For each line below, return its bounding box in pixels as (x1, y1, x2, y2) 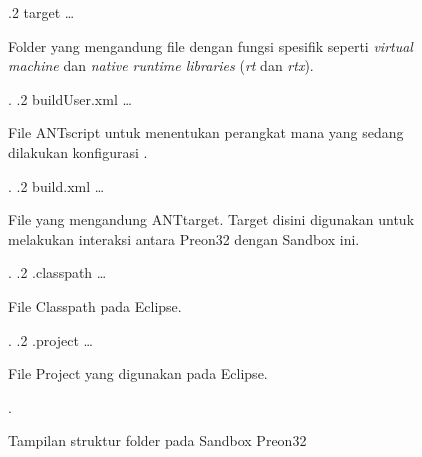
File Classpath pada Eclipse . (8, 295, 182, 316)
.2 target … (8, 2, 75, 22)
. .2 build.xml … (8, 175, 105, 196)
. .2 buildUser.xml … (8, 88, 132, 109)
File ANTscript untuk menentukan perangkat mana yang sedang (8, 122, 404, 143)
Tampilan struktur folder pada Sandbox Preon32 (8, 430, 307, 451)
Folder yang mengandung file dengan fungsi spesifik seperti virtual (8, 35, 413, 56)
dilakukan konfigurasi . (8, 141, 148, 162)
